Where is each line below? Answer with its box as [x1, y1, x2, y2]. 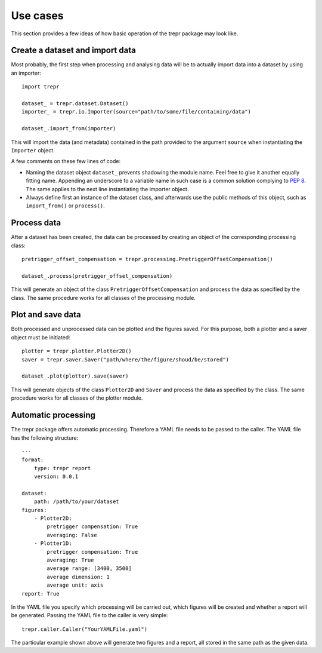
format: [21, 456, 44, 463]
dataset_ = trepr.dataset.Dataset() [21, 100, 129, 107]
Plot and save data [11, 309, 82, 320]
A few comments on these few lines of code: [11, 158, 121, 165]
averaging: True [47, 556, 94, 563]
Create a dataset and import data [11, 45, 137, 56]
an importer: [11, 69, 42, 76]
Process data [11, 218, 61, 228]
